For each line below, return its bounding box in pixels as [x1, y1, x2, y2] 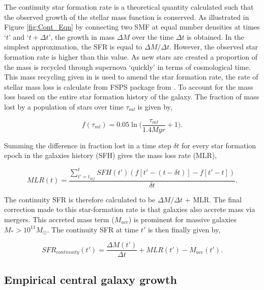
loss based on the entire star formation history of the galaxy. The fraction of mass [4, 91, 259, 102]
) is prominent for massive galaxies [128, 214, 237, 224]
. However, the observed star [169, 41, 258, 52]
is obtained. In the [187, 31, 244, 42]
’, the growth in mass [48, 31, 115, 42]
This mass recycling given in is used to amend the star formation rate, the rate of [4, 71, 258, 82]
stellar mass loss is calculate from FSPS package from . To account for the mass [4, 81, 253, 92]
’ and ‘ [8, 31, 29, 42]
